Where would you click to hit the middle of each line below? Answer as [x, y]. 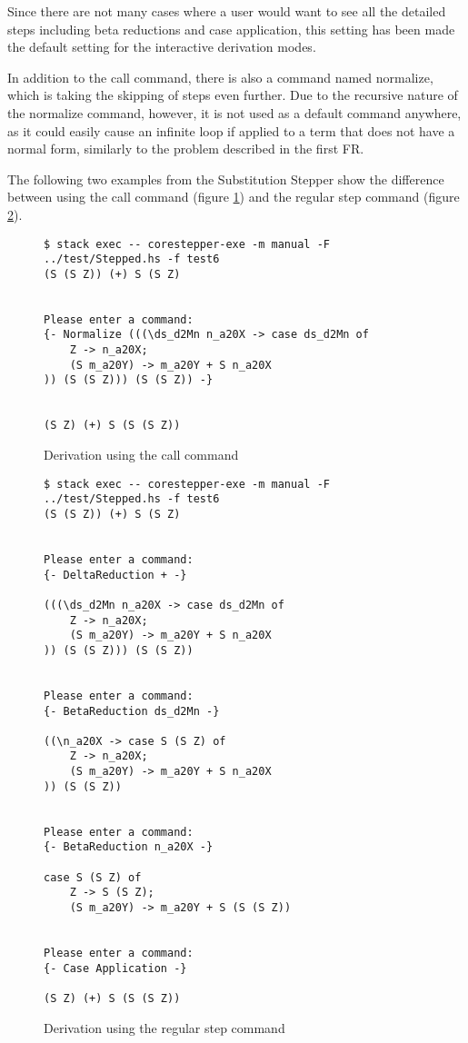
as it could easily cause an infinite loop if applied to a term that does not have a [231, 130]
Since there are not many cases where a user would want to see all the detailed [227, 11]
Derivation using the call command [141, 455]
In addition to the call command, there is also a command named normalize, [220, 77]
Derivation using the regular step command [164, 1027]
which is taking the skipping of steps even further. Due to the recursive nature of [233, 95]
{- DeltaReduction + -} [115, 575]
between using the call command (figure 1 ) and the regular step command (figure [234, 197]
